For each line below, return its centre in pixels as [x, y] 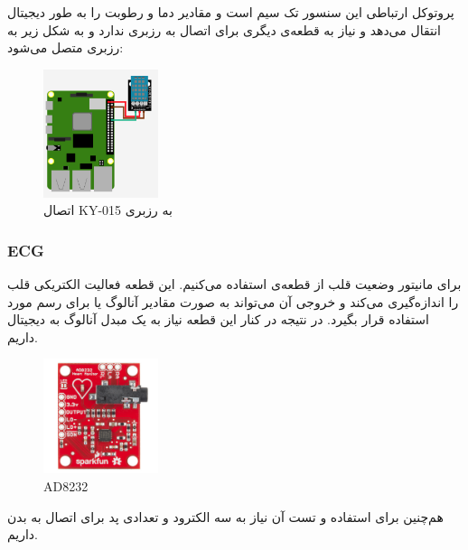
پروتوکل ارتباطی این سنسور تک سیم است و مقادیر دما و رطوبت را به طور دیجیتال [231, 12]
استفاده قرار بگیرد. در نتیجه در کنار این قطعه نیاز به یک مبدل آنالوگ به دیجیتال [218, 319]
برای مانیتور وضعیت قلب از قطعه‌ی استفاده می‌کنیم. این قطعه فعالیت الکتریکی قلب [234, 283]
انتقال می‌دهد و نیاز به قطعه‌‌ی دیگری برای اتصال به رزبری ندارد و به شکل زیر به [224, 29]
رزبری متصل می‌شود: [66, 47]
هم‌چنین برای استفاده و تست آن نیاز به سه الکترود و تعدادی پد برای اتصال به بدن [225, 516]
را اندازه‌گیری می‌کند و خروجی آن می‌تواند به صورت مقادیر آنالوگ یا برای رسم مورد [233, 301]
